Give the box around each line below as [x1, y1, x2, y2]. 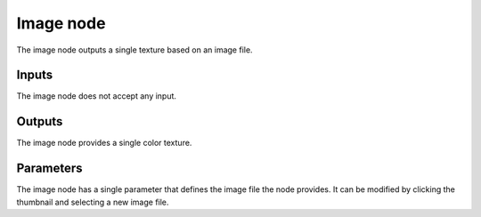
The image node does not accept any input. [16, 91, 177, 101]
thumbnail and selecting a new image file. [16, 197, 169, 207]
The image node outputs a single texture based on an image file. [16, 44, 253, 55]
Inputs [16, 68, 53, 83]
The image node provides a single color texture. [16, 138, 192, 149]
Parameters [16, 161, 83, 176]
